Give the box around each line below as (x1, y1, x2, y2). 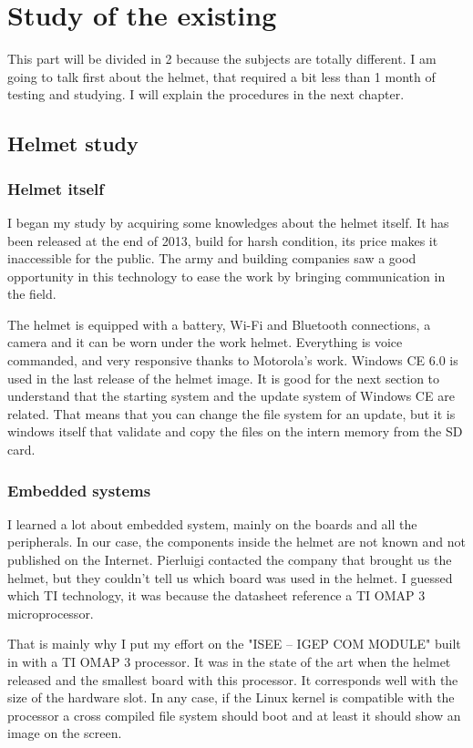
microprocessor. (7, 603, 94, 622)
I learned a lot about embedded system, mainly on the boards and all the (7, 514, 417, 533)
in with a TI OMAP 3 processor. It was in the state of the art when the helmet (7, 652, 451, 671)
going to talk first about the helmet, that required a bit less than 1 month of (7, 67, 436, 86)
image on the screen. (7, 723, 122, 743)
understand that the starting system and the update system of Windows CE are (7, 386, 455, 405)
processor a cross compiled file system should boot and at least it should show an (7, 705, 461, 724)
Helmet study (7, 129, 139, 158)
